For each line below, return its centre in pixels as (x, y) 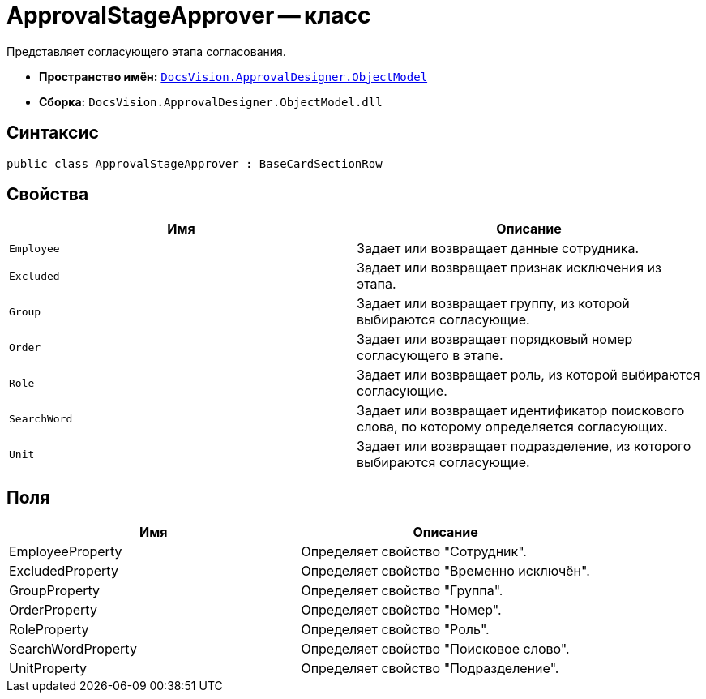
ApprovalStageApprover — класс (189, 15)
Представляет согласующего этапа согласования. (146, 51)
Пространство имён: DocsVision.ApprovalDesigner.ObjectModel (233, 76)
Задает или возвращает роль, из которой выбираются (528, 375)
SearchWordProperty (73, 649)
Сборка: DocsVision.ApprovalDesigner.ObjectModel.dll (211, 101)
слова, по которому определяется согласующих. (512, 427)
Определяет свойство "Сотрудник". (414, 552)
